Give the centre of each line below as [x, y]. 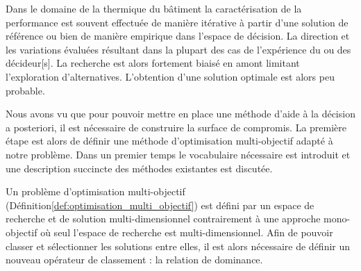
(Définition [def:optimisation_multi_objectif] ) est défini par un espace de [160, 205]
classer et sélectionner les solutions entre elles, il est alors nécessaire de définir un [178, 246]
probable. [25, 90]
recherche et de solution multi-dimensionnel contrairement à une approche [163, 219]
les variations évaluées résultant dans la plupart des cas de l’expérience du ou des [178, 49]
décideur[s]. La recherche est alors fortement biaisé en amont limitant [153, 63]
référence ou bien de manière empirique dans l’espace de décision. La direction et [178, 36]
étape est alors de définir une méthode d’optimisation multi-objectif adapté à [169, 141]
